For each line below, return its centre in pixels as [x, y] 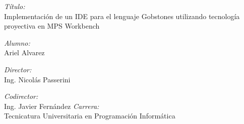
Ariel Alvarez [24, 52]
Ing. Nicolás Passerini [37, 79]
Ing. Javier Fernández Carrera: [52, 106]
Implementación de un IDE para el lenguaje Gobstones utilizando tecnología [122, 16]
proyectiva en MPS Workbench [52, 26]
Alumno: [17, 42]
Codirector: [21, 96]
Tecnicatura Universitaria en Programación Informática [90, 116]
